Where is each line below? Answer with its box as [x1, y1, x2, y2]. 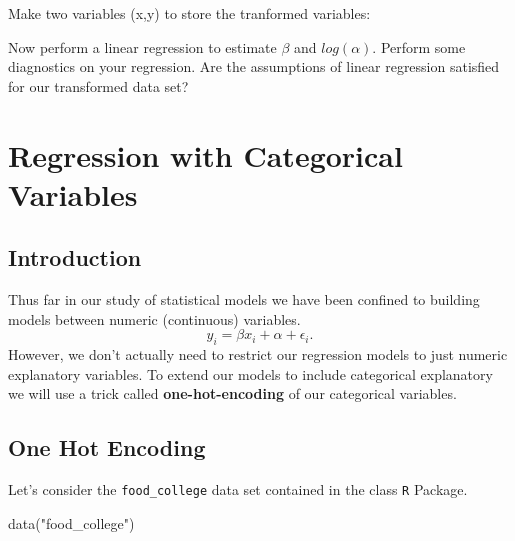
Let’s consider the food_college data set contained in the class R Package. [8, 479, 468, 500]
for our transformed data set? [8, 75, 189, 96]
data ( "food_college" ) [8, 512, 135, 533]
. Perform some [372, 36, 466, 57]
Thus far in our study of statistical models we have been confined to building [8, 289, 480, 310]
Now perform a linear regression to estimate [8, 36, 277, 57]
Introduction [8, 242, 142, 273]
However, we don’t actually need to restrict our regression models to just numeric [8, 344, 508, 365]
